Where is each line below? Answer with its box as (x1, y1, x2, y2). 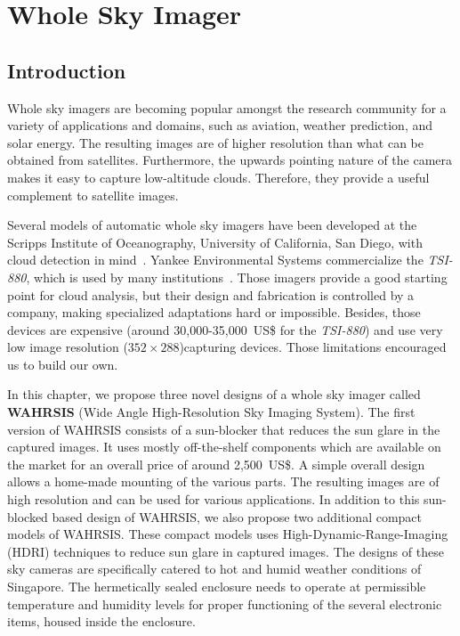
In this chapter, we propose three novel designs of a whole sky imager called (7, 385, 421, 404)
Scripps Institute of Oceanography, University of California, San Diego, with (7, 232, 423, 251)
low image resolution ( (7, 338, 128, 356)
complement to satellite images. (7, 185, 179, 204)
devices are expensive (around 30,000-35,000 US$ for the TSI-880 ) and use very (7, 320, 443, 338)
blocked (7, 507, 48, 526)
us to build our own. (7, 355, 118, 373)
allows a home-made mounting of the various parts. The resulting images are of (7, 472, 440, 491)
